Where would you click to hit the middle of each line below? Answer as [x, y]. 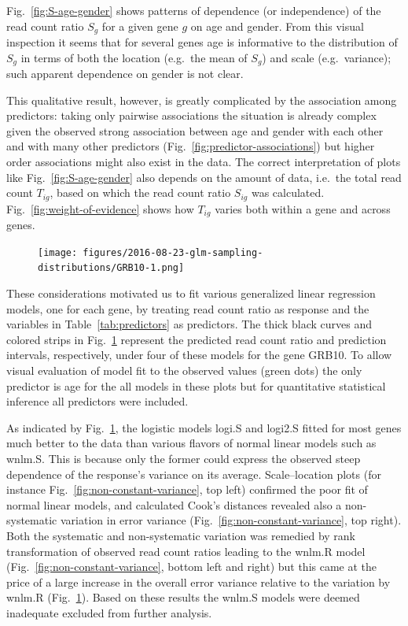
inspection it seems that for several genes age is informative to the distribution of [202, 42]
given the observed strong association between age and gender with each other [195, 130]
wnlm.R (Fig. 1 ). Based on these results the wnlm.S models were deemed [183, 597]
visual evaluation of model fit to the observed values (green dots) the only [184, 370]
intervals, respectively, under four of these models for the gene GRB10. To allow [199, 355]
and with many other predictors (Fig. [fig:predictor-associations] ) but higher [191, 146]
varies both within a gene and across [303, 208]
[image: [58, 252]
